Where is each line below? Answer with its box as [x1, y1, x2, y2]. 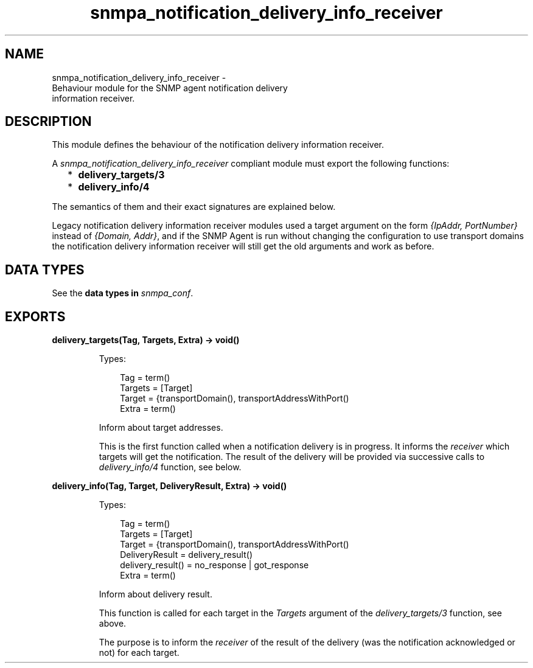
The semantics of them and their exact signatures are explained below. [52, 201, 336, 212]
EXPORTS [5, 308, 66, 324]
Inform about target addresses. [99, 422, 223, 433]
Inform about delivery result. [99, 589, 212, 600]
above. [99, 618, 127, 629]
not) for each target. [99, 647, 179, 658]
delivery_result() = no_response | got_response [120, 560, 309, 571]
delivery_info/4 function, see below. [99, 462, 242, 473]
